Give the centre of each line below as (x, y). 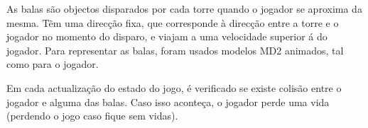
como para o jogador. (53, 64)
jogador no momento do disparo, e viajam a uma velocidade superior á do (167, 36)
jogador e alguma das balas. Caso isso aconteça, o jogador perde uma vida (168, 101)
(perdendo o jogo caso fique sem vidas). (92, 116)
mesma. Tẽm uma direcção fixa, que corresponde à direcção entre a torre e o (173, 22)
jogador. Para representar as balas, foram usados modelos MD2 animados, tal (175, 50)
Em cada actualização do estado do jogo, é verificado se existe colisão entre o (174, 87)
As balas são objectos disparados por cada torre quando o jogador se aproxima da (184, 8)
